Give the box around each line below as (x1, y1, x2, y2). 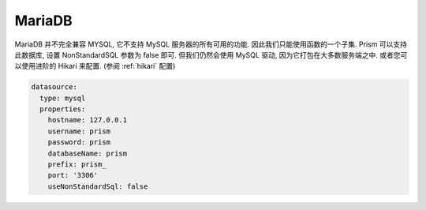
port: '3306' (47, 171, 99, 180)
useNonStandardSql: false (47, 182, 148, 191)
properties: (39, 105, 86, 114)
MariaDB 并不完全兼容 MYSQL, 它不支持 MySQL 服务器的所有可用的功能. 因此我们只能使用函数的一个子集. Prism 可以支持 (14, 39, 408, 49)
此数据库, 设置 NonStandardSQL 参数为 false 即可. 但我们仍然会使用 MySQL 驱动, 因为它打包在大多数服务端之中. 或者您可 (14, 50, 408, 59)
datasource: (31, 83, 78, 92)
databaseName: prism (47, 148, 128, 158)
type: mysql (39, 93, 86, 103)
